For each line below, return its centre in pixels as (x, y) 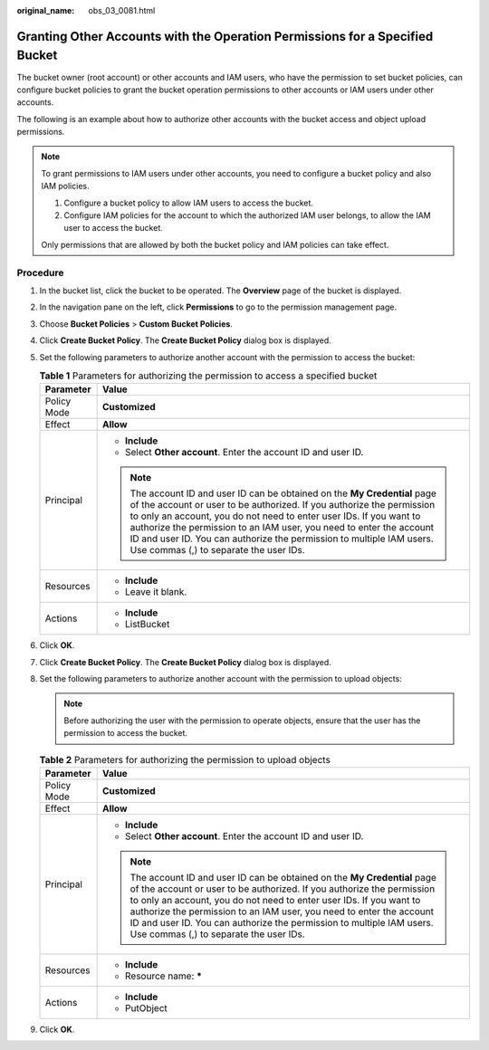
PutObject (146, 1007)
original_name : (46, 10)
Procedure (40, 272)
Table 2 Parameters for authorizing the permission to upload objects (185, 759)
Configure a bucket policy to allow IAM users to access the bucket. (189, 203)
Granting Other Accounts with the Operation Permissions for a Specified (225, 36)
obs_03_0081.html (122, 10)
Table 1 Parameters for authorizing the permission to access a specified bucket (208, 376)
